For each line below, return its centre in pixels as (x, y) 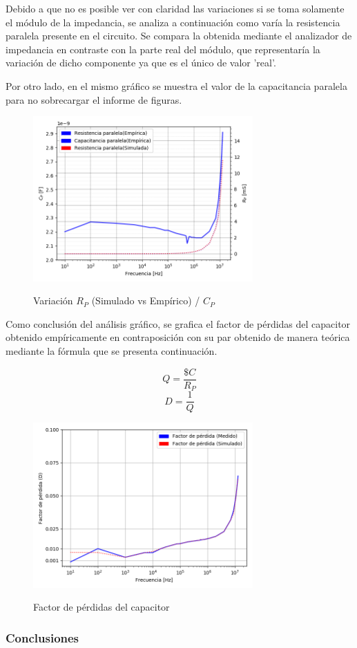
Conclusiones (42, 637)
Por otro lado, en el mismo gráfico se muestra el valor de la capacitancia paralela (176, 85)
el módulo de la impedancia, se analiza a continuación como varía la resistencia (173, 22)
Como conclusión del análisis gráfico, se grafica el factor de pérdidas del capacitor (178, 323)
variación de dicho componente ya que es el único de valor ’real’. (141, 63)
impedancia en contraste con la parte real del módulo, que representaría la (163, 49)
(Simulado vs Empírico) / (146, 300)
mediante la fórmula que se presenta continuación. (112, 351)
